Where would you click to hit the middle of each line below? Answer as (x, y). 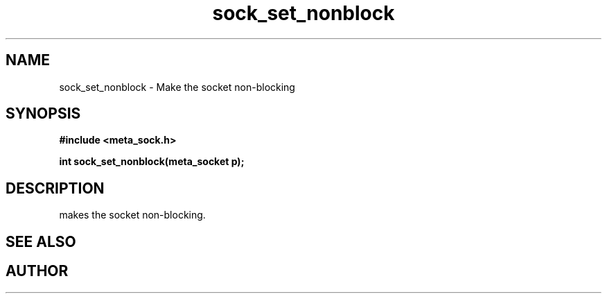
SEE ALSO (41, 241)
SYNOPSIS (43, 114)
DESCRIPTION (55, 188)
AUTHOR (37, 271)
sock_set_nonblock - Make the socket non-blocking (177, 87)
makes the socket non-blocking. (132, 215)
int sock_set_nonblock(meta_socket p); (152, 162)
